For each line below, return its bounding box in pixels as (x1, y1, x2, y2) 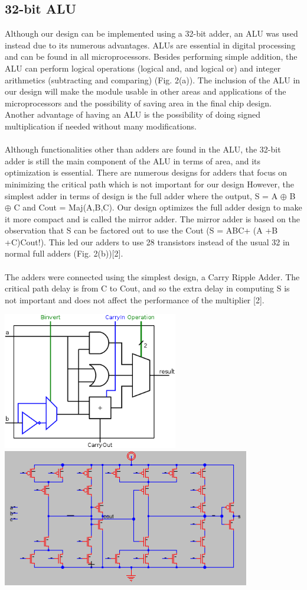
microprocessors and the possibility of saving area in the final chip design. (5, 96, 272, 109)
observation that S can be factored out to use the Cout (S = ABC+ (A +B (5, 224, 278, 236)
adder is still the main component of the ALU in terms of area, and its (5, 154, 261, 167)
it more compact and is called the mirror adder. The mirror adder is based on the (5, 212, 300, 225)
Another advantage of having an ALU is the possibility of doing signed (5, 108, 261, 121)
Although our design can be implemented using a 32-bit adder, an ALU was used (5, 27, 298, 40)
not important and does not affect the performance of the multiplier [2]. (5, 293, 264, 306)
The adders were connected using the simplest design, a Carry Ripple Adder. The (5, 270, 300, 283)
